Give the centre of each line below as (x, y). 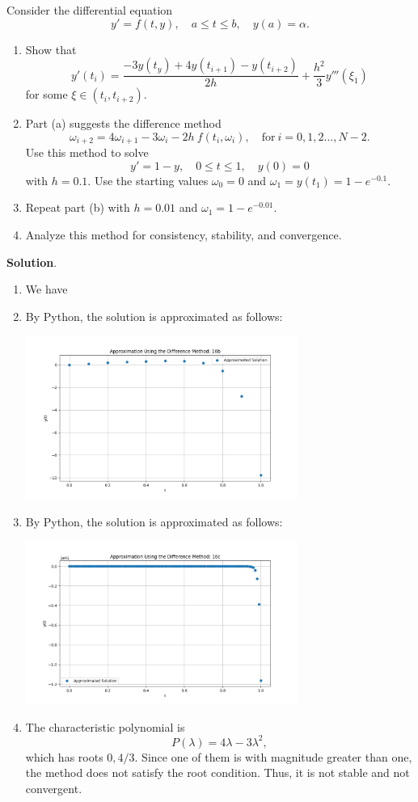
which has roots (64, 756)
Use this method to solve (87, 152)
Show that (51, 49)
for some (46, 94)
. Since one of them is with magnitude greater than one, (273, 756)
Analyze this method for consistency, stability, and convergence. (184, 235)
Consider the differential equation (90, 10)
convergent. (54, 788)
